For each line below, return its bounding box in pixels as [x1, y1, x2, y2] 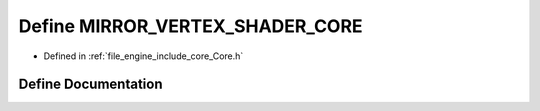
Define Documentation [18, 76, 163, 93]
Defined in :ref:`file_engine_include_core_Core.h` [43, 50, 244, 62]
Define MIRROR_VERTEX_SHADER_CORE [18, 15, 364, 37]
